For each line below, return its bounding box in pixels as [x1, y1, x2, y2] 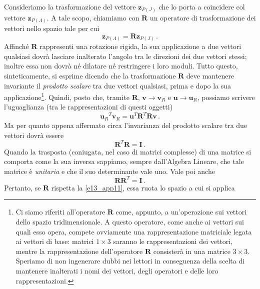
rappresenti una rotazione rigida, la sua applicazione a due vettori [39, 41, 241, 51]
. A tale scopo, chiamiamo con [46, 12, 139, 22]
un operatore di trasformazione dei [149, 12, 256, 22]
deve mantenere [186, 70, 234, 80]
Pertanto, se [4, 182, 41, 192]
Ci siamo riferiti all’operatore [15, 206, 105, 217]
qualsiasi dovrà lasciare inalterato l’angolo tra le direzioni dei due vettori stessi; [4, 50, 247, 61]
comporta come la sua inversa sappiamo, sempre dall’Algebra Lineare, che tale [4, 156, 244, 166]
